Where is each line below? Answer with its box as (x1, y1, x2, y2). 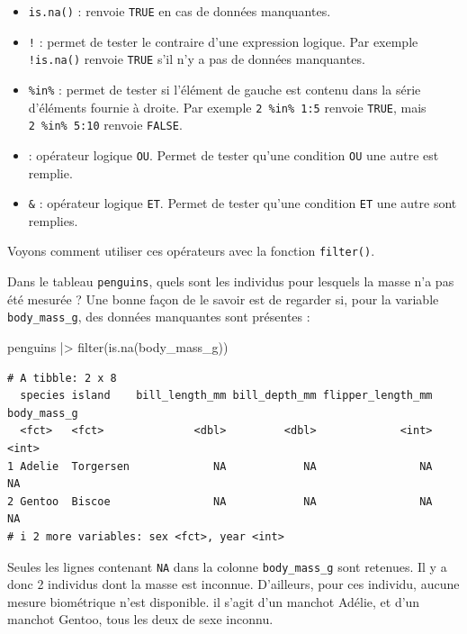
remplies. (28, 211, 78, 230)
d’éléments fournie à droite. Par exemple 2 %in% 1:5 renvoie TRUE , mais (28, 97, 427, 116)
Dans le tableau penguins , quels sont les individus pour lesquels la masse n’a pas (7, 272, 454, 291)
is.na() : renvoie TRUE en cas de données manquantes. (28, 2, 331, 20)
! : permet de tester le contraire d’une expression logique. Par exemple (28, 32, 418, 50)
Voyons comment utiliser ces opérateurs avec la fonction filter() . (7, 241, 375, 260)
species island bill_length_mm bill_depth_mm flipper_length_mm (20, 389, 433, 403)
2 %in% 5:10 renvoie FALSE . (28, 115, 183, 134)
